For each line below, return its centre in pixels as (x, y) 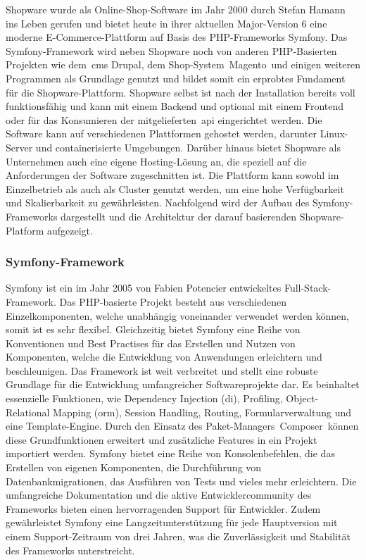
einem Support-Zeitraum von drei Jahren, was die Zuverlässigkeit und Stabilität (178, 536)
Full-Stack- (308, 288)
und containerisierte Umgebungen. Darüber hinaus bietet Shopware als (188, 147)
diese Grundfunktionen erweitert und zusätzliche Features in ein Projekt (162, 439)
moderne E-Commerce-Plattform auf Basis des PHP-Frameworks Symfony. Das (177, 37)
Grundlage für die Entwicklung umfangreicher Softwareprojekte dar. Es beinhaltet (183, 384)
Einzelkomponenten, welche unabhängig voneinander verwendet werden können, (178, 315)
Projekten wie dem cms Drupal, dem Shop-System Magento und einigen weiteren (183, 64)
